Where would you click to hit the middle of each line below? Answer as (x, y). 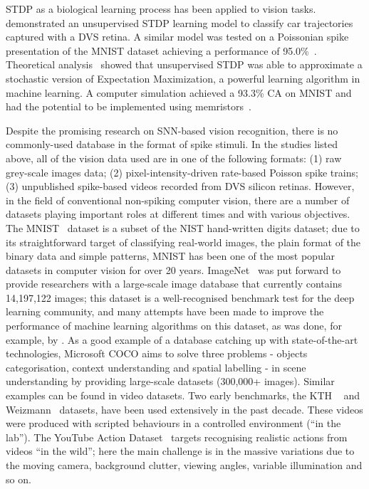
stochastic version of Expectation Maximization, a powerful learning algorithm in (183, 78)
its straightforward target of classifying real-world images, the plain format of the (183, 242)
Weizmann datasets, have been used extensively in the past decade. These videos (184, 409)
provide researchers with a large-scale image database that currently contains (174, 284)
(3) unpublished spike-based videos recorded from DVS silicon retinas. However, (180, 186)
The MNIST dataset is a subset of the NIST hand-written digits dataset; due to (183, 227)
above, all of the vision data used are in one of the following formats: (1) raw (174, 158)
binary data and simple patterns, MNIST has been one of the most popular (171, 256)
